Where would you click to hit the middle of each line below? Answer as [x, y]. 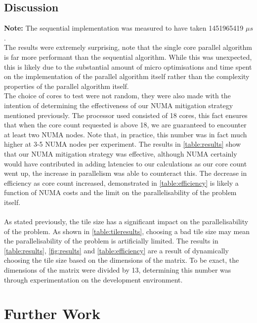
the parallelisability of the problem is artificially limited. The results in [111, 241]
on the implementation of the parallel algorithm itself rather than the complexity [127, 76]
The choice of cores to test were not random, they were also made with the [117, 96]
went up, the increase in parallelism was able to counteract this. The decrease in [126, 173]
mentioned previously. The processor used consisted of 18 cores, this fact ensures [126, 115]
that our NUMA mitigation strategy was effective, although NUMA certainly [121, 153]
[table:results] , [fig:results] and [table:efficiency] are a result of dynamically [116, 250]
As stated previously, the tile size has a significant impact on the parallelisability [126, 222]
